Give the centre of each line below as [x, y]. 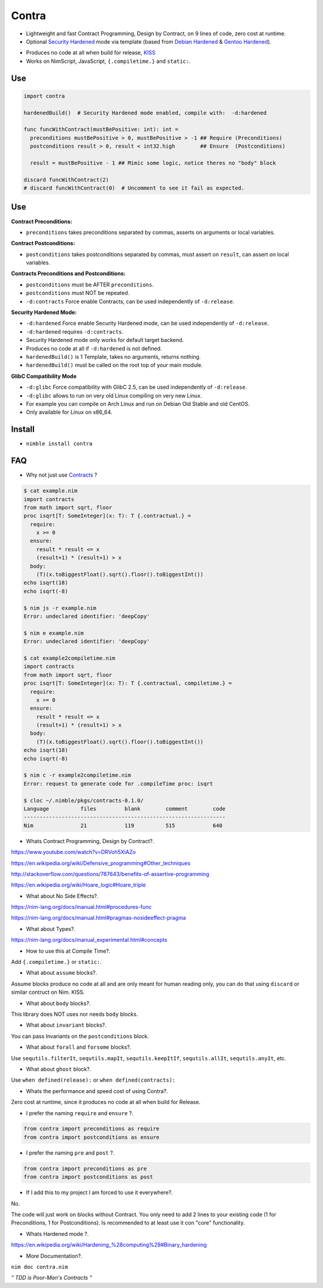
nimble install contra [59, 444]
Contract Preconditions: [42, 221]
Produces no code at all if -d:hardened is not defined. [94, 348]
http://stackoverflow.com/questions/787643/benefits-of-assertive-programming [110, 874]
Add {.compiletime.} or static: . [56, 962]
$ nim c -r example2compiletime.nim [77, 775]
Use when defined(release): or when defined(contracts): [93, 1080]
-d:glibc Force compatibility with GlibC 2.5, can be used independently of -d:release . [137, 387]
